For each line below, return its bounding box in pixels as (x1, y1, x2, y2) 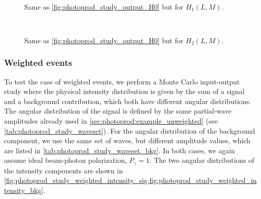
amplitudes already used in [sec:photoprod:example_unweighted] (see (4, 115, 218, 126)
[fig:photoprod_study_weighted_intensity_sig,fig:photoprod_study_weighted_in (4, 175, 257, 185)
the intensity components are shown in (4, 165, 123, 175)
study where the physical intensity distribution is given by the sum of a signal (4, 86, 245, 96)
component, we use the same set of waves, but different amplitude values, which (4, 135, 250, 146)
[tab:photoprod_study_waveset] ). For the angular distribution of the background (4, 125, 255, 136)
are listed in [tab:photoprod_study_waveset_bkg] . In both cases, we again (4, 145, 235, 155)
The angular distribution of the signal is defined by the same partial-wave (4, 106, 232, 116)
